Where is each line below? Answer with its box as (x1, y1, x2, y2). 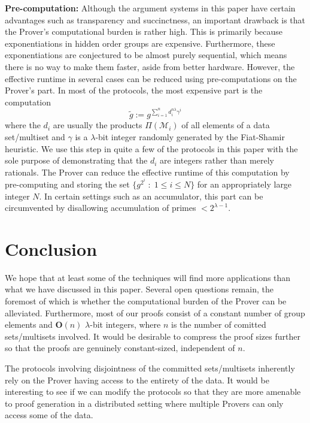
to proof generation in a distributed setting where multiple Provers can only (5, 397, 284, 409)
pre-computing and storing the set (5, 177, 130, 190)
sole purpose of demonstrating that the (5, 154, 148, 167)
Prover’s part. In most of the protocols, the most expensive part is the (5, 84, 263, 96)
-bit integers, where (90, 318, 161, 331)
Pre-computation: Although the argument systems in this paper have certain (5, 2, 296, 14)
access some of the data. (5, 409, 93, 421)
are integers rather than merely (160, 154, 274, 167)
